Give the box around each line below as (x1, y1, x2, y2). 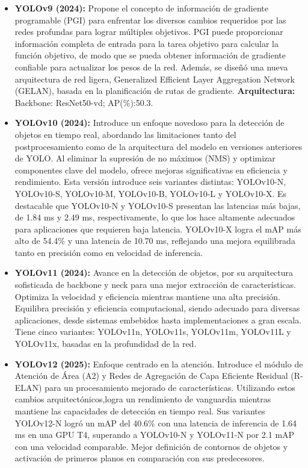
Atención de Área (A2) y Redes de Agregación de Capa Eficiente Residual (14, 369, 288, 382)
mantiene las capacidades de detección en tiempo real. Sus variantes (14, 405, 265, 417)
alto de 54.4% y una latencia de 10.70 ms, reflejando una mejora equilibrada (14, 234, 295, 247)
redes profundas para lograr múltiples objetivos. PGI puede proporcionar (14, 25, 283, 38)
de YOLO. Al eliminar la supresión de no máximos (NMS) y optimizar (14, 152, 276, 164)
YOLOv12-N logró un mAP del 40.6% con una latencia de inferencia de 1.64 (14, 416, 297, 429)
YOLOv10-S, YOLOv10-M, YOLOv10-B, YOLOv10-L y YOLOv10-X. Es (14, 187, 287, 199)
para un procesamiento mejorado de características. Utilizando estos (45, 381, 295, 393)
